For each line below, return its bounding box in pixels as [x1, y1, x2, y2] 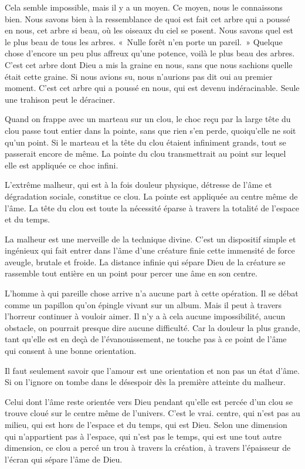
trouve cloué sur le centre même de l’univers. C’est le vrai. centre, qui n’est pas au [5, 407, 300, 419]
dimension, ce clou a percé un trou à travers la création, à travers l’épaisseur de [5, 441, 291, 454]
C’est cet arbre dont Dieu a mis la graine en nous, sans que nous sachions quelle [5, 58, 293, 70]
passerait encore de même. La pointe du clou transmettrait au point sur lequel [5, 147, 286, 160]
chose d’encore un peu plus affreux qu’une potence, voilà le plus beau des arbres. [5, 47, 295, 59]
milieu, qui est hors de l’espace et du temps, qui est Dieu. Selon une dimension [5, 419, 287, 430]
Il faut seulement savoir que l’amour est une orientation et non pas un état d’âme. [5, 364, 300, 376]
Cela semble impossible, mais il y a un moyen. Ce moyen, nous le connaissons [5, 1, 283, 13]
